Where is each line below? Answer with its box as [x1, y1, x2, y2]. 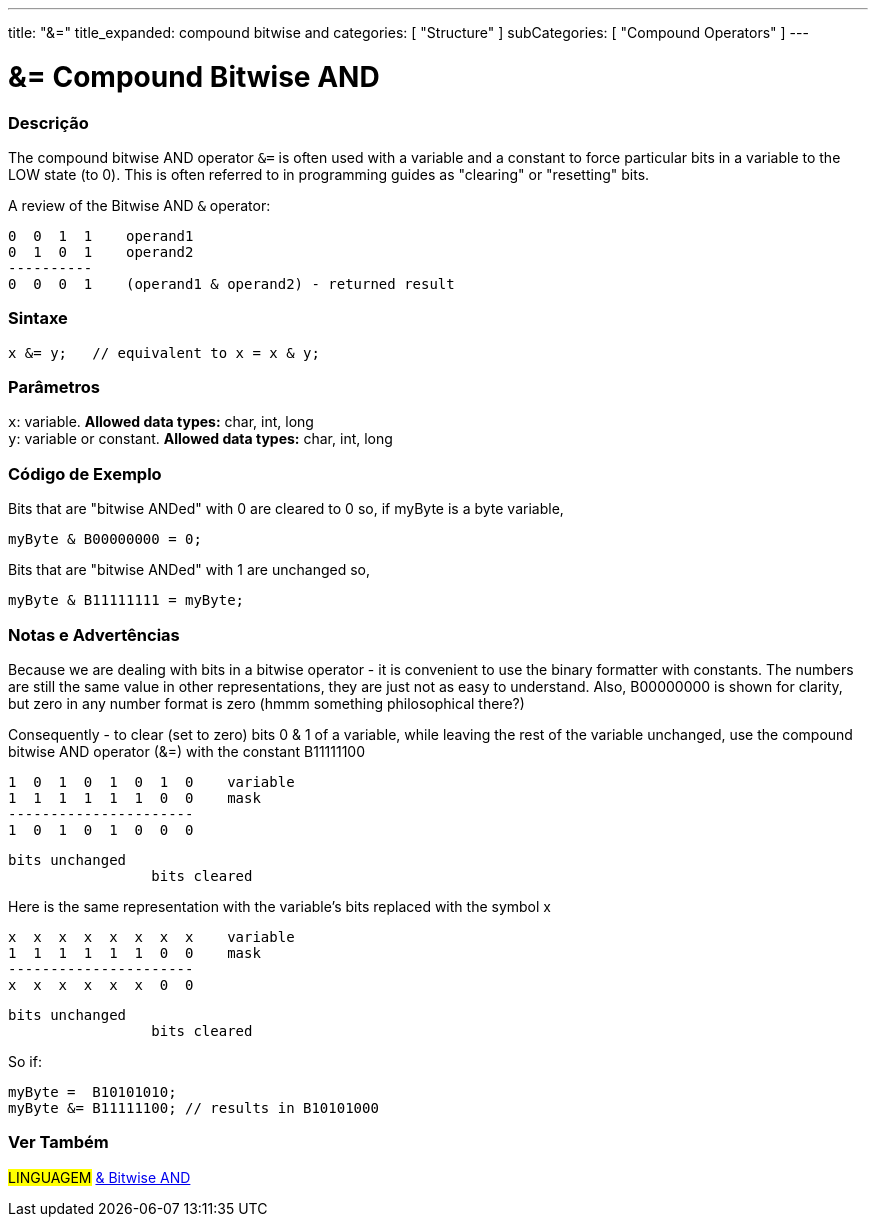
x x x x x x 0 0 [8, 976, 194, 993]
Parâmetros [8, 377, 100, 397]
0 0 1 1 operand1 [8, 227, 194, 244]
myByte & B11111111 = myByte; [8, 592, 245, 609]
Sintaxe [8, 308, 68, 329]
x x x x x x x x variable [8, 928, 295, 945]
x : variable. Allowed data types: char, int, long [8, 413, 314, 431]
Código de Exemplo [8, 463, 162, 484]
